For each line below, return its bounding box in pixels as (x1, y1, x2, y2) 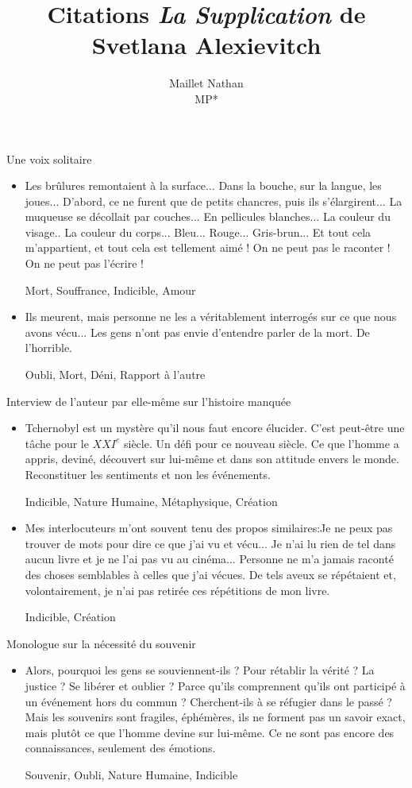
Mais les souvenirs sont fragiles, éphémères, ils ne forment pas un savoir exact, (25, 709, 406, 725)
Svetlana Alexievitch (91, 29, 322, 61)
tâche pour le (25, 435, 89, 451)
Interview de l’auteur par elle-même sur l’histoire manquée (6, 392, 291, 409)
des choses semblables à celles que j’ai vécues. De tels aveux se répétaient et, (25, 566, 396, 582)
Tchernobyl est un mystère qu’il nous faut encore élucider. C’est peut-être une (25, 419, 405, 436)
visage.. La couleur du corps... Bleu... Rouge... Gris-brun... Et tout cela (25, 223, 372, 240)
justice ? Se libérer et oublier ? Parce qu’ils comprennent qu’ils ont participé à (25, 677, 406, 693)
